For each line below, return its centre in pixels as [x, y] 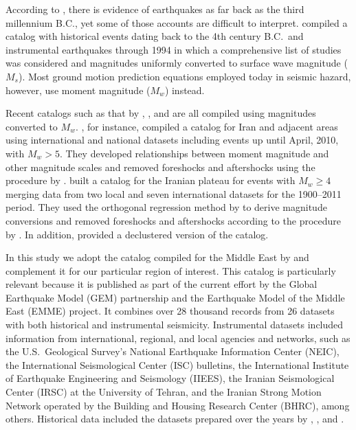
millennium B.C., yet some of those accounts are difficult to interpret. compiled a [177, 22]
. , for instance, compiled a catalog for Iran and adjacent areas [207, 126]
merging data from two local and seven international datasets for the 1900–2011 [174, 193]
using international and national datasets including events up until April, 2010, [172, 140]
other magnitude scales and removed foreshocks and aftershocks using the [160, 167]
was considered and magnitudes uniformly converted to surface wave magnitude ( [177, 63]
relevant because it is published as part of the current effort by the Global [162, 284]
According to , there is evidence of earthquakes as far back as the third [155, 9]
